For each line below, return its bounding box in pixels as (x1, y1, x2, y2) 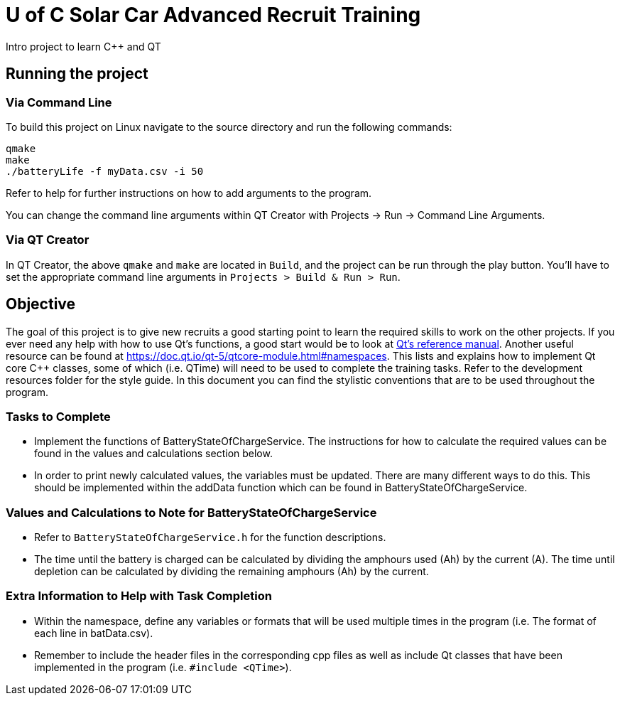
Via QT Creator (6, 232, 89, 247)
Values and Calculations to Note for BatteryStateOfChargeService (6, 505, 377, 520)
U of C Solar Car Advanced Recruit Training (6, 3, 421, 27)
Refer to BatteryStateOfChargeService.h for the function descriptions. (34, 531, 386, 544)
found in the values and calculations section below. (34, 447, 273, 460)
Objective (6, 295, 76, 314)
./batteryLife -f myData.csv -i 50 (6, 165, 204, 177)
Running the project (6, 65, 148, 83)
